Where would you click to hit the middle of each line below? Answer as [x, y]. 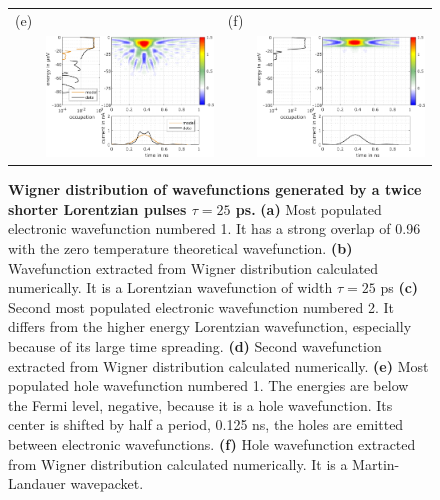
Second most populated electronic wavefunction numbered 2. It [201, 306]
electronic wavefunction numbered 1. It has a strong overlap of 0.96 [214, 228]
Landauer [37, 483]
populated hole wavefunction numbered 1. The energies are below [208, 385]
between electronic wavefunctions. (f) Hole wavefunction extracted [212, 444]
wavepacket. [107, 483]
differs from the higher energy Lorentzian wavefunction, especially [210, 326]
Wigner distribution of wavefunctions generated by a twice [215, 189]
